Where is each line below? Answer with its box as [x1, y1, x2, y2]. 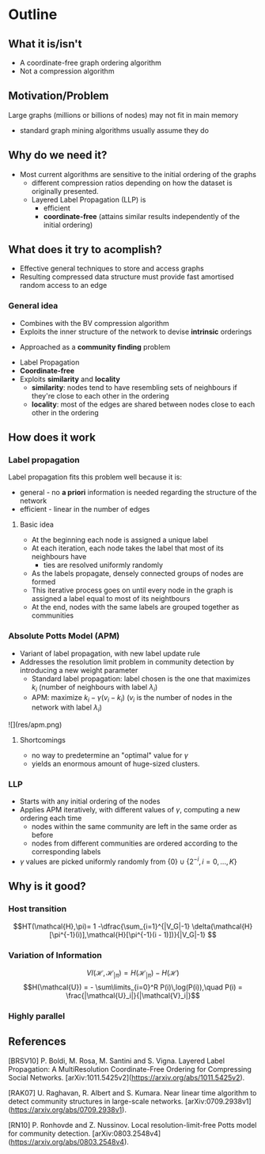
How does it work [8, 431, 97, 445]
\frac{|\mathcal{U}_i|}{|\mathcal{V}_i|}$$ [66, 990, 200, 1000]
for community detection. [8, 1129, 91, 1138]
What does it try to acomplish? [8, 243, 162, 256]
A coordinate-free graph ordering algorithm [19, 58, 162, 67]
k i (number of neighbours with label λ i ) [31, 682, 158, 694]
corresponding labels [31, 847, 101, 857]
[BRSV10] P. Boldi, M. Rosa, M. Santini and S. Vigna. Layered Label [8, 1056, 225, 1065]
